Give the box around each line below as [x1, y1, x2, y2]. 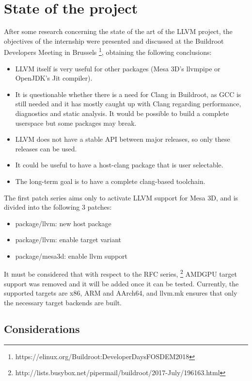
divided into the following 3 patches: [4, 202, 112, 212]
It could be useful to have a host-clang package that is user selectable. [15, 160, 223, 170]
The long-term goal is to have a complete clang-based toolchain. [15, 176, 205, 186]
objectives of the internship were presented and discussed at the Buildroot [4, 35, 224, 46]
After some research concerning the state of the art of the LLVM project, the [4, 26, 233, 36]
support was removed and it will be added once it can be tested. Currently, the [4, 278, 239, 288]
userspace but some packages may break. [15, 117, 137, 128]
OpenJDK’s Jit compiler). [15, 73, 93, 83]
